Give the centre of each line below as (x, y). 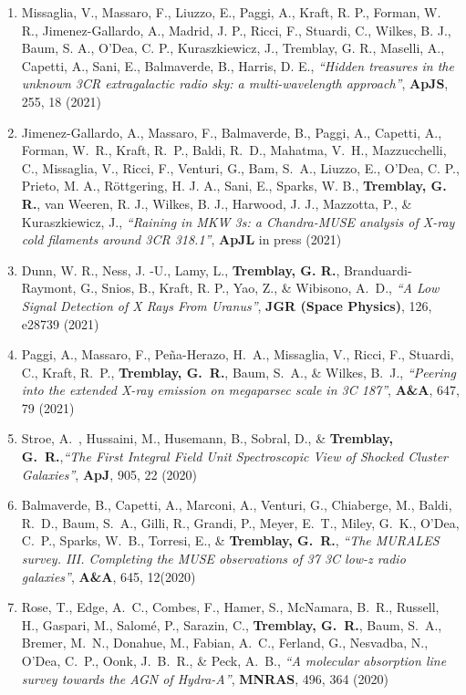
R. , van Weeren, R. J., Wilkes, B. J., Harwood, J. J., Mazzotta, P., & (217, 203)
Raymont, (49, 288)
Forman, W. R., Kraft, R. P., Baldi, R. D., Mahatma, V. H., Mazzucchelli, (234, 150)
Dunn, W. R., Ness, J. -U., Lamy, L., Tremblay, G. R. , (181, 270)
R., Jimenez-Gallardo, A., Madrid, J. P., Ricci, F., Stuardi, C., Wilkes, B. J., (236, 30)
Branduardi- (378, 270)
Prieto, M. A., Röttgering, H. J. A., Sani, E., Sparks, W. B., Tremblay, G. (234, 186)
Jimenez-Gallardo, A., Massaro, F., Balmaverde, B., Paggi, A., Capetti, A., (232, 132)
